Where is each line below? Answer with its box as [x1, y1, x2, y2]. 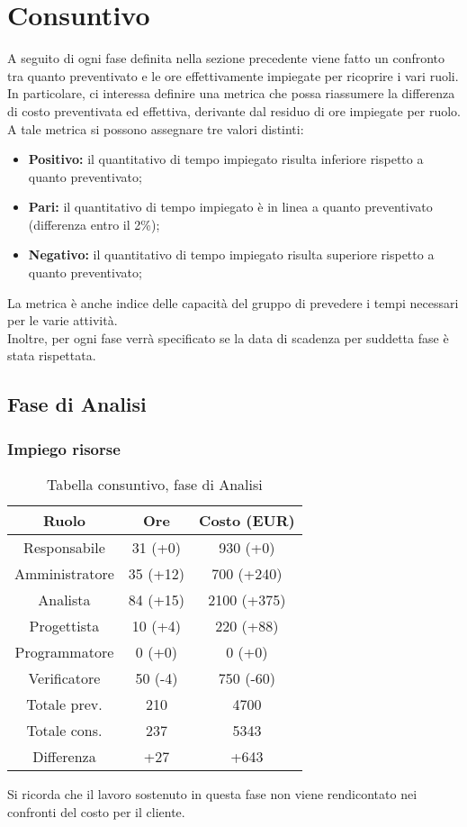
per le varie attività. [7, 311, 118, 330]
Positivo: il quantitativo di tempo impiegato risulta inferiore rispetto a [28, 150, 424, 168]
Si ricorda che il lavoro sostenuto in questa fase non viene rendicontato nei [7, 785, 418, 804]
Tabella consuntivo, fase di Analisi [46, 474, 263, 495]
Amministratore [14, 563, 114, 585]
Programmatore [14, 641, 114, 663]
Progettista [29, 615, 100, 637]
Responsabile [23, 537, 105, 559]
